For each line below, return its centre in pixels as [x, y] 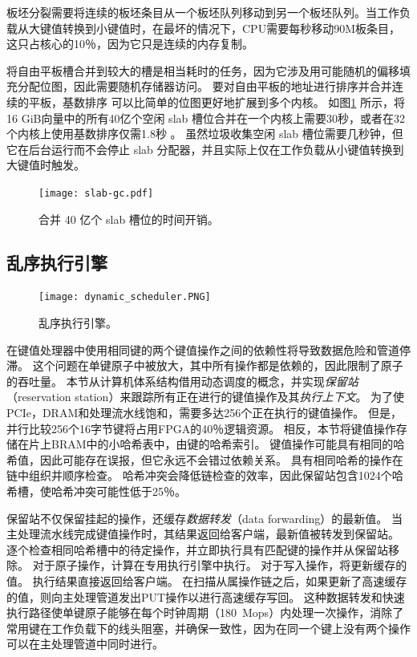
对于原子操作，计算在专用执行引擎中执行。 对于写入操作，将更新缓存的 [220, 565]
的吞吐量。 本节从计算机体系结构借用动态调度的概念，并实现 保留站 [182, 381]
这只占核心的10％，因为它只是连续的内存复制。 [130, 44]
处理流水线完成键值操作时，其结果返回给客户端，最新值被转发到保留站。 [208, 534]
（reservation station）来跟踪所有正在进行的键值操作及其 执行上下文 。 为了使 [206, 397]
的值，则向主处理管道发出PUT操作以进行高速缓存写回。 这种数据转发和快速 [206, 596]
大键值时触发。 [46, 165]
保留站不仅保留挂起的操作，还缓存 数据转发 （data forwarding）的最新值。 [197, 518]
